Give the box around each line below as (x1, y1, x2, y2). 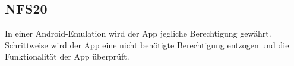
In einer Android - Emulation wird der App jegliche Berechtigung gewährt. (5, 27, 271, 39)
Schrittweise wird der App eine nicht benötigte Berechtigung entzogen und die (5, 38, 289, 51)
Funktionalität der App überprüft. (5, 50, 129, 62)
